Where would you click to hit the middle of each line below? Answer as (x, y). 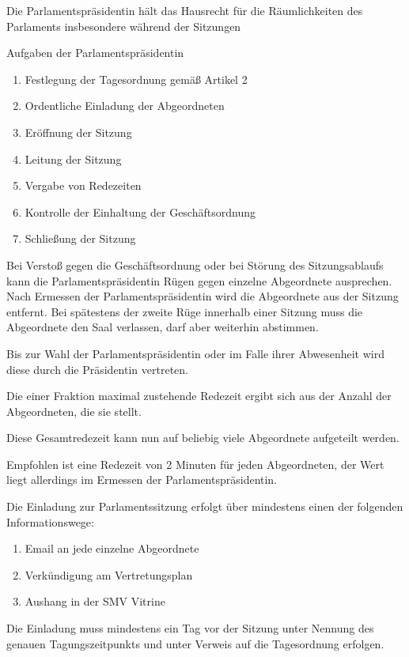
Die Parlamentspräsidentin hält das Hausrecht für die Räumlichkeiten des (185, 10)
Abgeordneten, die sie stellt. (74, 411)
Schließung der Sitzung (80, 238)
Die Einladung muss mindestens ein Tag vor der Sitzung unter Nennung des (190, 628)
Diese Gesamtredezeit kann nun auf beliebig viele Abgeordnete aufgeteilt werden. (203, 438)
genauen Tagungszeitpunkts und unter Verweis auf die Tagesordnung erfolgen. (195, 643)
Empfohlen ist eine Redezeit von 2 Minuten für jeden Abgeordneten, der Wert (195, 464)
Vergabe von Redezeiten (83, 185)
